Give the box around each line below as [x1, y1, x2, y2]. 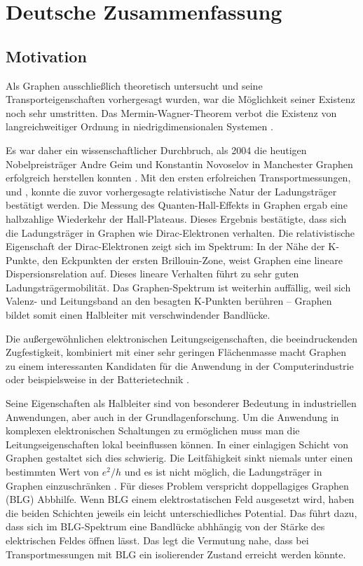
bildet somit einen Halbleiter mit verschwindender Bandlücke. [6, 308, 270, 322]
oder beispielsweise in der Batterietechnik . [6, 372, 189, 387]
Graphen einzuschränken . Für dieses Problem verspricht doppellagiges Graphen [6, 478, 349, 492]
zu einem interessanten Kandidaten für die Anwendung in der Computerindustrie [6, 358, 354, 373]
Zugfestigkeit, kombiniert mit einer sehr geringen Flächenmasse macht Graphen [6, 345, 347, 359]
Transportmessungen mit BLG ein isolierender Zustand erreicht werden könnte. [6, 546, 346, 561]
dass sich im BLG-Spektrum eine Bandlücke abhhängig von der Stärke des [6, 519, 325, 534]
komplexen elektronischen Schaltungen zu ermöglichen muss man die [6, 423, 300, 438]
